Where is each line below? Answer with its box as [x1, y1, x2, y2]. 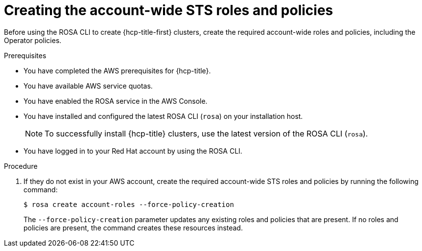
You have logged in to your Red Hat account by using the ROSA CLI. [23, 146, 242, 155]
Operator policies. [4, 36, 62, 45]
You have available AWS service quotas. [23, 81, 153, 90]
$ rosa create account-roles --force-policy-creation [23, 200, 234, 208]
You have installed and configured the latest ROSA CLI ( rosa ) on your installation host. [23, 112, 303, 120]
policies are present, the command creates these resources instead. [23, 223, 243, 232]
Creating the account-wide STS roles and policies [4, 2, 333, 19]
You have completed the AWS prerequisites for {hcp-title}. [23, 66, 211, 75]
